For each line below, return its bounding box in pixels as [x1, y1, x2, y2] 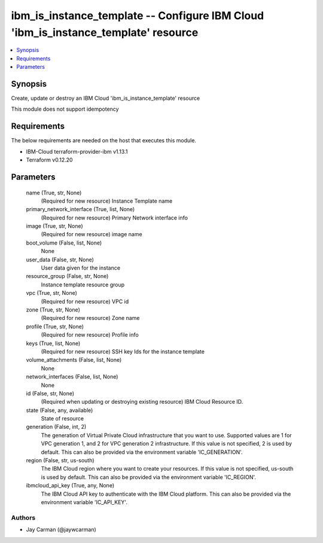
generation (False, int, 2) [26, 423, 87, 431]
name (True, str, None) [26, 189, 82, 196]
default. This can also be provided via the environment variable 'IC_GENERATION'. [41, 449, 243, 456]
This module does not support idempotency [11, 105, 119, 113]
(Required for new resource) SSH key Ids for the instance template [41, 347, 205, 355]
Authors [11, 513, 36, 521]
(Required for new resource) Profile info [41, 331, 139, 338]
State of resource [41, 415, 84, 422]
